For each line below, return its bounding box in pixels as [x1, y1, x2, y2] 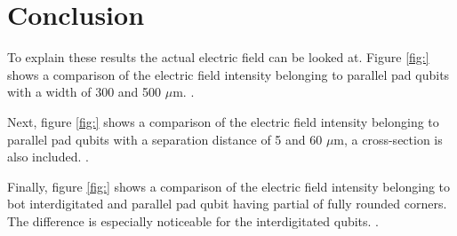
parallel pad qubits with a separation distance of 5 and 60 [7, 130, 323, 148]
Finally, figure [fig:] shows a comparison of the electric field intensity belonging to [7, 177, 451, 195]
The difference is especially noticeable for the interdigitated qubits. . [7, 211, 380, 230]
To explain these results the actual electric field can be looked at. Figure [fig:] [7, 48, 429, 67]
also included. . [7, 147, 89, 166]
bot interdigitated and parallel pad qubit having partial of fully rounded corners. [7, 194, 447, 213]
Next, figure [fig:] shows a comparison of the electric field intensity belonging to [7, 112, 439, 130]
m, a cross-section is [333, 130, 443, 148]
